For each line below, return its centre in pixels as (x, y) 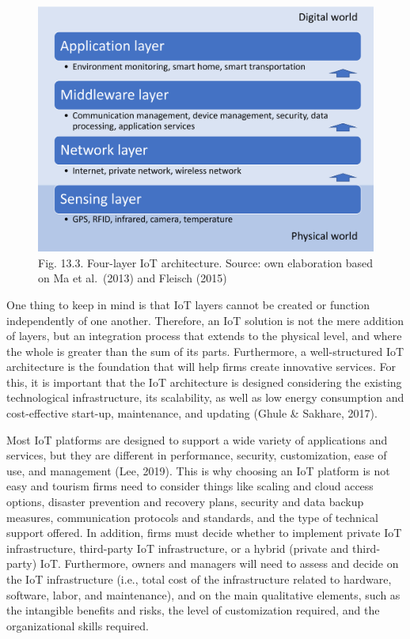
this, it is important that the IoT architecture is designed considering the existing (204, 382)
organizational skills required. (78, 625)
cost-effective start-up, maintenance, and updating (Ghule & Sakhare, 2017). (192, 413)
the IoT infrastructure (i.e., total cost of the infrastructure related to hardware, (199, 579)
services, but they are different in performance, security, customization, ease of (197, 455)
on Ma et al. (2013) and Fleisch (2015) (133, 278)
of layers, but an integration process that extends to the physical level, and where (204, 336)
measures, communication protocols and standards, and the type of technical (192, 517)
